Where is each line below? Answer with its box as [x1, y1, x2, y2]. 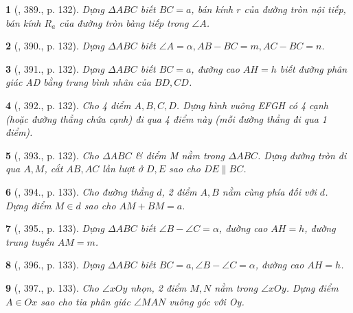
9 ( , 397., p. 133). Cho [5, 280, 99, 294]
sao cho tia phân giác [41, 294, 130, 308]
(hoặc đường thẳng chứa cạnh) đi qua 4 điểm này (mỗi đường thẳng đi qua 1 [5, 111, 328, 126]
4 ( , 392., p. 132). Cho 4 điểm [5, 97, 131, 112]
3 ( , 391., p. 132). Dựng [5, 61, 104, 76]
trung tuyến [5, 234, 54, 248]
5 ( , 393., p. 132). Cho [5, 148, 99, 162]
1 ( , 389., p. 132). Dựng [5, 2, 104, 16]
